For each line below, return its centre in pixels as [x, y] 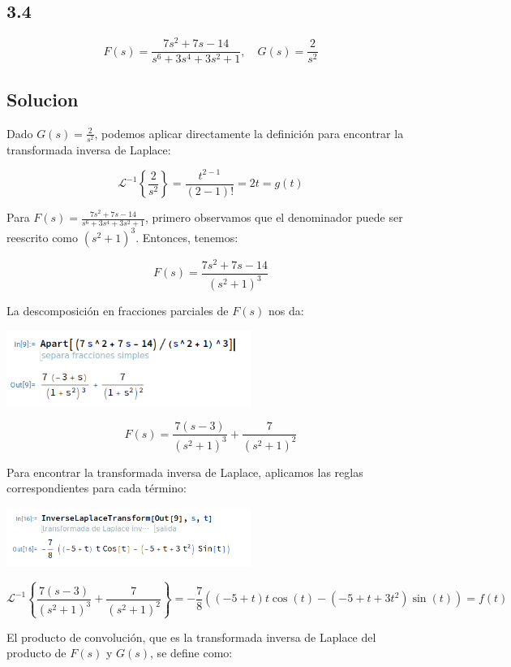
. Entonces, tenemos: [187, 237]
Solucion [43, 99]
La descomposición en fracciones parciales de [118, 311]
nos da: [286, 311]
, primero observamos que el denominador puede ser [274, 217]
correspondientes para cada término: [97, 488]
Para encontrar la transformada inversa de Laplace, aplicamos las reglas [185, 472]
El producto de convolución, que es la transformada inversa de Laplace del [191, 637]
